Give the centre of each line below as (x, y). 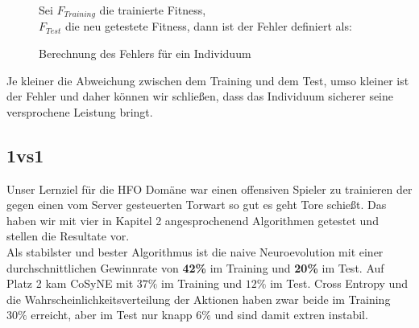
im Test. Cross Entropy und (339, 283)
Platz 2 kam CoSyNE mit (70, 283)
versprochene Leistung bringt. (80, 111)
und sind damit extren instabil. (291, 315)
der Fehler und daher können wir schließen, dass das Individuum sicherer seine (200, 96)
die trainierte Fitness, (153, 10)
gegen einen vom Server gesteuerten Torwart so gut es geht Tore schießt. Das (197, 205)
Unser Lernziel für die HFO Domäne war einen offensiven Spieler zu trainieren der (209, 189)
